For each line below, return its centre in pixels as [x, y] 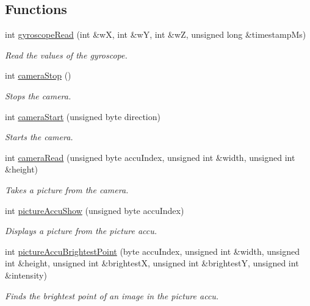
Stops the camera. [38, 95]
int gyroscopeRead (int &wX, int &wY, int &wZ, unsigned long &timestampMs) [156, 34]
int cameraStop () [38, 75]
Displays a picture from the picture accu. [81, 231]
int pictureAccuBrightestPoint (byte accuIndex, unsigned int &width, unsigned [152, 251]
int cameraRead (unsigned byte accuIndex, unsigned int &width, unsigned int [150, 157]
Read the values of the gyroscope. [66, 55]
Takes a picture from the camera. [67, 189]
